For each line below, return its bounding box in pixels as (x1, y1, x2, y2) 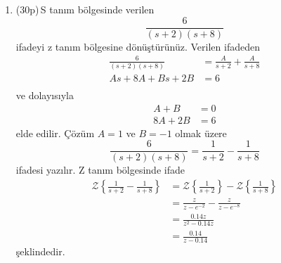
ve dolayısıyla (15, 88, 74, 103)
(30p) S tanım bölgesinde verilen (15, 2, 155, 16)
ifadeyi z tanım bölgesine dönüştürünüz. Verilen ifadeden (15, 39, 260, 53)
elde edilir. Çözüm (15, 125, 95, 140)
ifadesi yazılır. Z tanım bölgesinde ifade (15, 162, 185, 177)
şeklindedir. (15, 243, 65, 258)
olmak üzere (175, 125, 227, 140)
